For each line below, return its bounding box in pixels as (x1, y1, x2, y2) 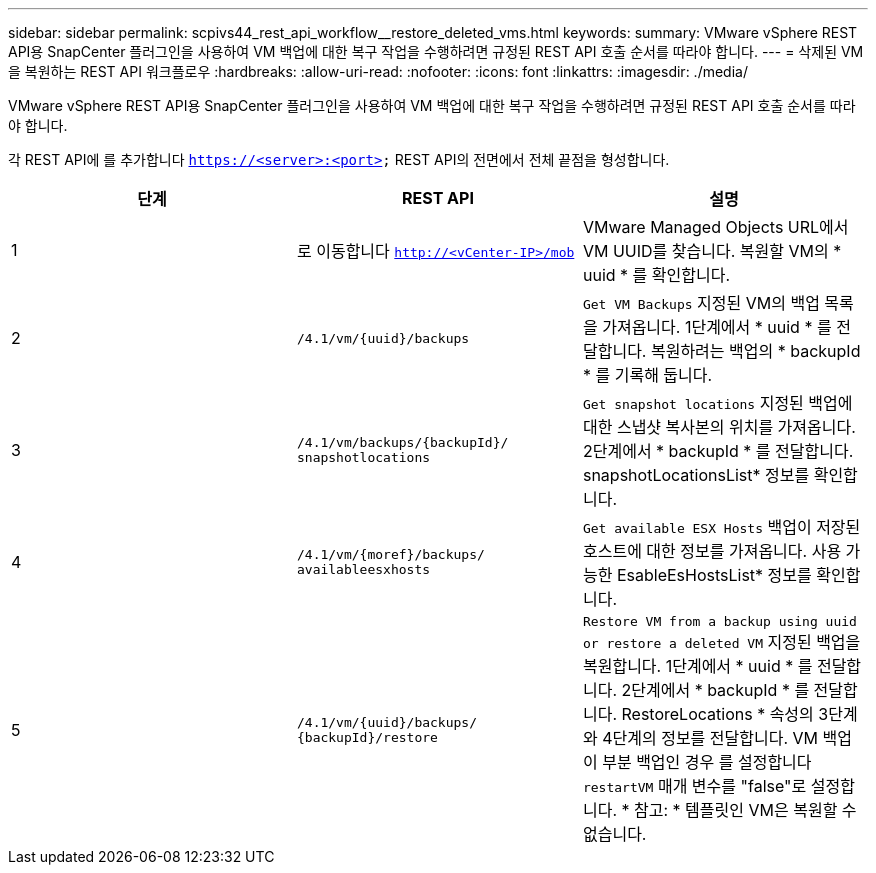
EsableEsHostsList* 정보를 (616, 565, 812, 585)
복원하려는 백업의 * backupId (650, 341, 861, 361)
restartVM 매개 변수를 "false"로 (582, 776, 807, 796)
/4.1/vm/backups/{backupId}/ (296, 435, 509, 450)
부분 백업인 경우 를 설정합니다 (602, 752, 812, 772)
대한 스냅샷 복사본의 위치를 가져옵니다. (582, 417, 856, 437)
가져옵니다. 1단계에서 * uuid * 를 (602, 317, 832, 337)
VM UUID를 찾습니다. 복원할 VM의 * (582, 241, 842, 261)
